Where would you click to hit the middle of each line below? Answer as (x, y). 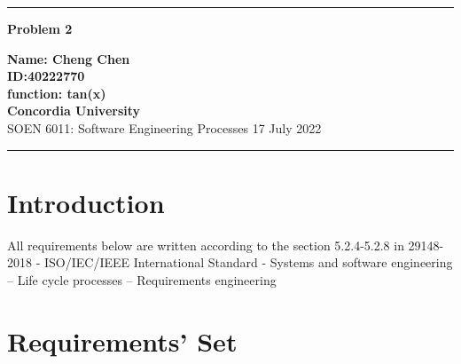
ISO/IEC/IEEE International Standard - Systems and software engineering (248, 262)
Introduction (86, 202)
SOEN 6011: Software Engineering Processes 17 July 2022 (164, 127)
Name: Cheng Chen (69, 58)
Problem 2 (40, 28)
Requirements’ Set (122, 340)
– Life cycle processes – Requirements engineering (142, 279)
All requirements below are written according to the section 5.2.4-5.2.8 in (206, 245)
